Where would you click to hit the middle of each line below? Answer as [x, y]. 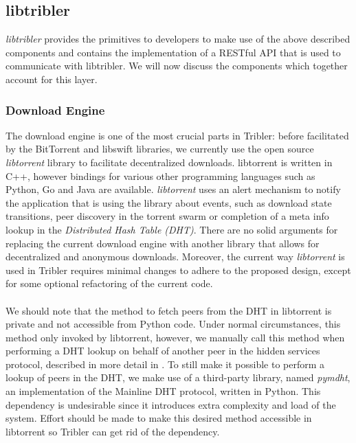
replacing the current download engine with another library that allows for [163, 243]
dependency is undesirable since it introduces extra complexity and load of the [171, 404]
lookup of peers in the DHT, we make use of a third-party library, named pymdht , [178, 377]
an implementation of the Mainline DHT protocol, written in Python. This [163, 391]
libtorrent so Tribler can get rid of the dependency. [113, 431]
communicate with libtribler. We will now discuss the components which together [177, 66]
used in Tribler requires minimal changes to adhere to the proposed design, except [178, 270]
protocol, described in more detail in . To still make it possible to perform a [165, 364]
